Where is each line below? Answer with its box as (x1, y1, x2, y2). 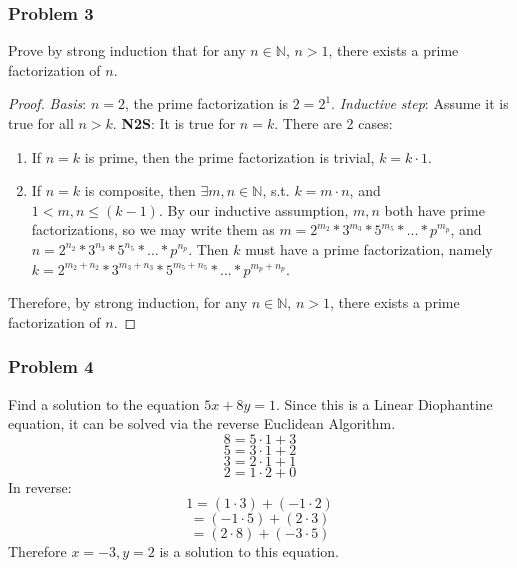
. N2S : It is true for (112, 113, 236, 133)
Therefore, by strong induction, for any (8, 292, 248, 313)
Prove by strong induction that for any (8, 40, 246, 61)
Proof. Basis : (8, 93, 87, 114)
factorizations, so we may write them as (31, 219, 275, 240)
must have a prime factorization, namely (245, 238, 493, 259)
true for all (8, 113, 74, 133)
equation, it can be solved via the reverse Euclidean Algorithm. (8, 413, 396, 434)
